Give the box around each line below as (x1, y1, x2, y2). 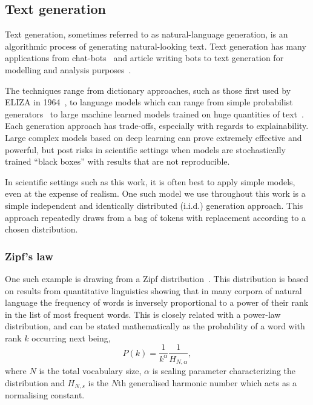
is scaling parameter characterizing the (152, 364, 296, 377)
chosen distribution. (5, 223, 78, 235)
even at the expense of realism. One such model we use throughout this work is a (5, 187, 306, 200)
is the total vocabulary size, (39, 364, 142, 377)
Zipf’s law (5, 248, 53, 263)
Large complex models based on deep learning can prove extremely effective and (5, 131, 302, 143)
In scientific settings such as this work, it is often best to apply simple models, (5, 175, 295, 188)
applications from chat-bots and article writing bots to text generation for (5, 51, 284, 64)
